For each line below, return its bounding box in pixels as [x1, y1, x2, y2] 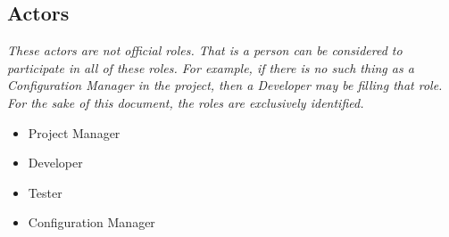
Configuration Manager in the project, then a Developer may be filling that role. [7, 76, 443, 94]
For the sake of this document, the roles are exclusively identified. [7, 93, 364, 111]
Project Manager [28, 123, 121, 142]
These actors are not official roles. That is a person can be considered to [7, 41, 403, 60]
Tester [28, 183, 62, 201]
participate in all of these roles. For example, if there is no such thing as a [7, 58, 414, 77]
